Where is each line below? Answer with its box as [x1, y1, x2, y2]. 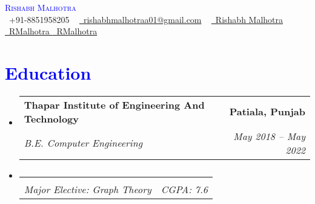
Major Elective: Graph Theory [24, 182, 151, 196]
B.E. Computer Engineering [24, 136, 143, 150]
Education [5, 60, 91, 84]
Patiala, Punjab [229, 104, 305, 119]
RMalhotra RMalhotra [8, 25, 98, 37]
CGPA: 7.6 [161, 182, 208, 196]
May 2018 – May [233, 129, 305, 143]
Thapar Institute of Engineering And [24, 97, 205, 112]
